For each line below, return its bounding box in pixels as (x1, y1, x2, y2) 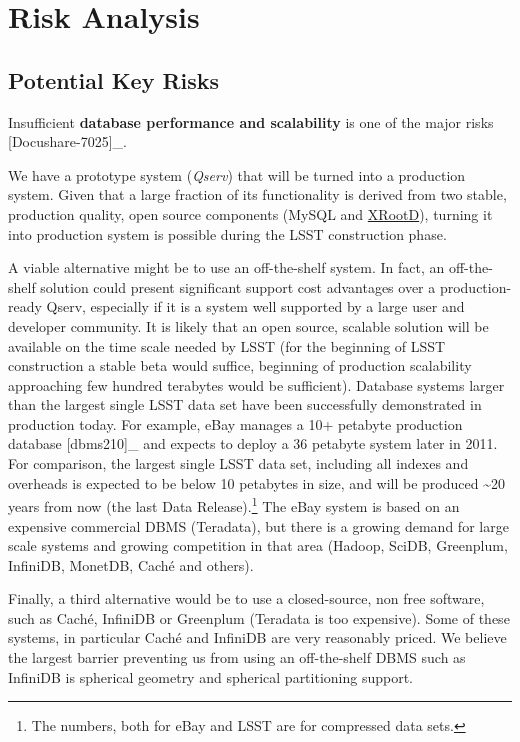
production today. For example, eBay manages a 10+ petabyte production (8, 413, 463, 434)
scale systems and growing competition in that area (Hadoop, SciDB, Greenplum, (8, 535, 508, 556)
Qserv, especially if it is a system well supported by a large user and (46, 296, 465, 317)
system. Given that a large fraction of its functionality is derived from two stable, (8, 184, 507, 205)
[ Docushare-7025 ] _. (8, 131, 127, 152)
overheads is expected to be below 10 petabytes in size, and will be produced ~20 (8, 472, 505, 493)
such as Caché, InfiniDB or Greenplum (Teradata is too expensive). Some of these (8, 607, 510, 628)
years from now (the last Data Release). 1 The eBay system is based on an (8, 493, 460, 516)
